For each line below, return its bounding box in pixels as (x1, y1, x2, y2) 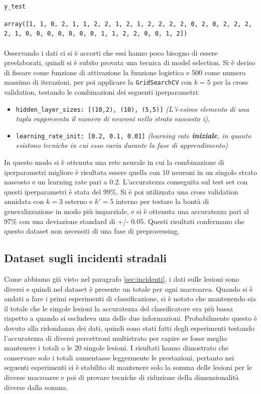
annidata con (4, 196, 44, 207)
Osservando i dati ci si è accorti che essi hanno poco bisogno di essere (4, 47, 218, 58)
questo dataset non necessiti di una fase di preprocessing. (4, 226, 180, 236)
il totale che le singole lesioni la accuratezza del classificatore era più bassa (4, 303, 233, 313)
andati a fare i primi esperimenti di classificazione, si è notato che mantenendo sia (4, 293, 256, 304)
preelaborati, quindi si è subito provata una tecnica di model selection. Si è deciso (4, 57, 255, 68)
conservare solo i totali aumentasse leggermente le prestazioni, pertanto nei (4, 352, 234, 362)
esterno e (65, 196, 93, 207)
